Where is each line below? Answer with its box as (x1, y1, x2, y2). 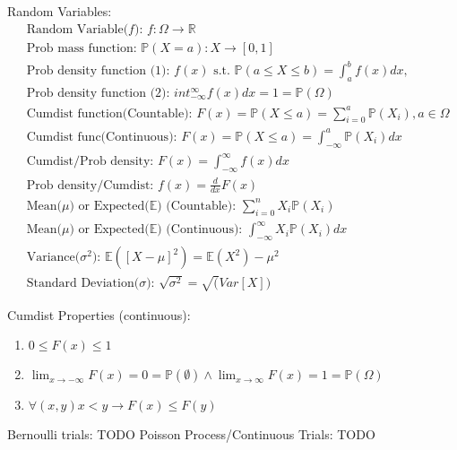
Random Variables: (7, 2, 112, 20)
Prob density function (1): (26, 65, 170, 78)
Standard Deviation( (26, 276, 140, 290)
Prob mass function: (26, 41, 137, 55)
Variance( (26, 251, 81, 264)
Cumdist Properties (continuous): (7, 305, 191, 324)
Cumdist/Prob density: (26, 155, 154, 169)
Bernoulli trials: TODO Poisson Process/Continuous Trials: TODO (7, 425, 375, 444)
